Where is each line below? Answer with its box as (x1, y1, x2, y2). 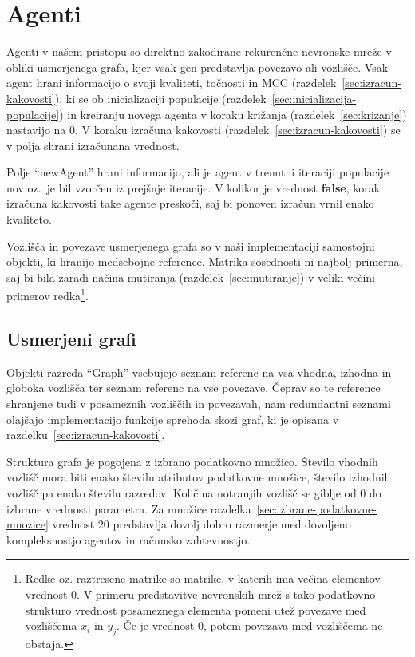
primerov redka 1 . (6, 285, 89, 304)
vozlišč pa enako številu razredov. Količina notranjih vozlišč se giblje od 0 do (6, 485, 381, 501)
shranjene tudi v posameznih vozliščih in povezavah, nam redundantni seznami (6, 395, 391, 412)
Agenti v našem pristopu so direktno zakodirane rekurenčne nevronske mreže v (6, 43, 392, 60)
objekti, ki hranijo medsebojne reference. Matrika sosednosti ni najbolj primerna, (6, 253, 403, 270)
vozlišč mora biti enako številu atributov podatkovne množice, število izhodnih (6, 469, 391, 485)
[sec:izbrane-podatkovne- (256, 500, 377, 516)
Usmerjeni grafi (6, 327, 137, 351)
